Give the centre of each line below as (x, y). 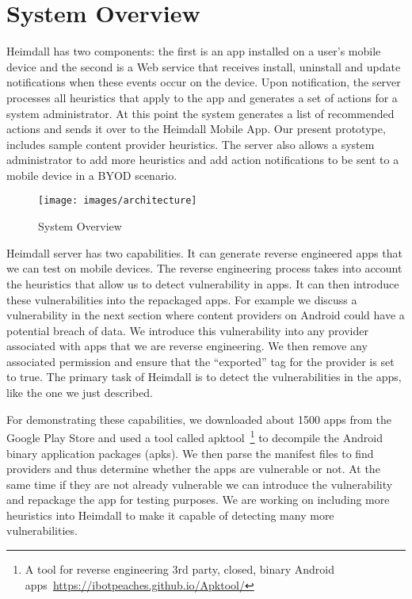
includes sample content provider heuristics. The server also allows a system (191, 144)
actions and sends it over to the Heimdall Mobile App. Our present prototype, (196, 129)
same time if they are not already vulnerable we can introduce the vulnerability (200, 484)
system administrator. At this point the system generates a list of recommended (200, 113)
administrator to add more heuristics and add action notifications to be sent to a (203, 160)
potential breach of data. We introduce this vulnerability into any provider (187, 330)
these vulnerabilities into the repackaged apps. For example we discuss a (182, 299)
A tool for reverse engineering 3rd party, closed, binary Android (179, 569)
